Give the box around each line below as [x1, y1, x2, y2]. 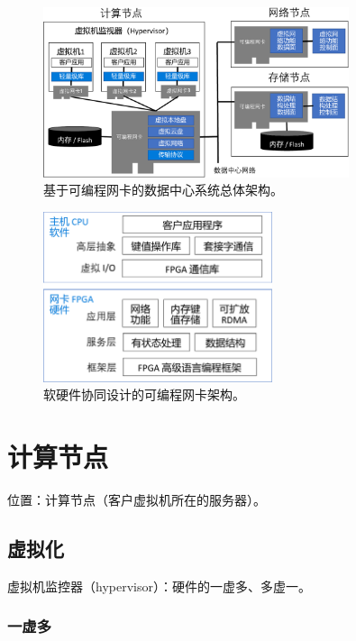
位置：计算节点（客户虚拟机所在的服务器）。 [7, 490, 266, 508]
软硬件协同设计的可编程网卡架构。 [43, 385, 245, 404]
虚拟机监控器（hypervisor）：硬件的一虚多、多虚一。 [7, 576, 311, 595]
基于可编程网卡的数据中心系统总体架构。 [43, 180, 283, 199]
